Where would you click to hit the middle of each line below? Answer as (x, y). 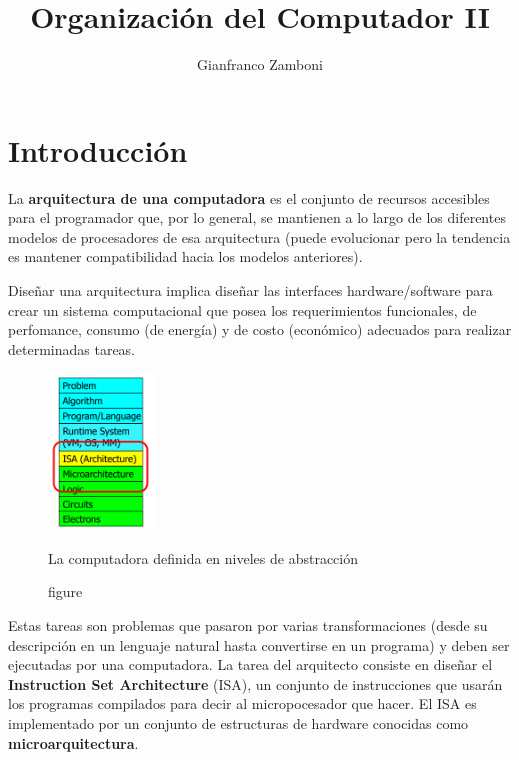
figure (65, 591)
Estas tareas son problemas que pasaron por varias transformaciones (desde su (248, 624)
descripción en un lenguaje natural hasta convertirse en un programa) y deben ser (259, 644)
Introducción (98, 149)
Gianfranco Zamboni (260, 64)
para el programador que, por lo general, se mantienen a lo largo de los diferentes (257, 217)
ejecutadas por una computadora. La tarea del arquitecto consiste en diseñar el (250, 664)
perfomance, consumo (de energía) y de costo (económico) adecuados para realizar (260, 329)
